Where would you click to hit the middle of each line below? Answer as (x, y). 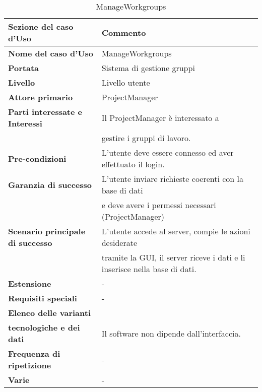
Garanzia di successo (50, 184)
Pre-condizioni (37, 158)
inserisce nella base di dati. (149, 269)
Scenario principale (47, 231)
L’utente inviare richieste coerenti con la (173, 179)
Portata (24, 68)
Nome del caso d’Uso (51, 53)
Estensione (30, 283)
